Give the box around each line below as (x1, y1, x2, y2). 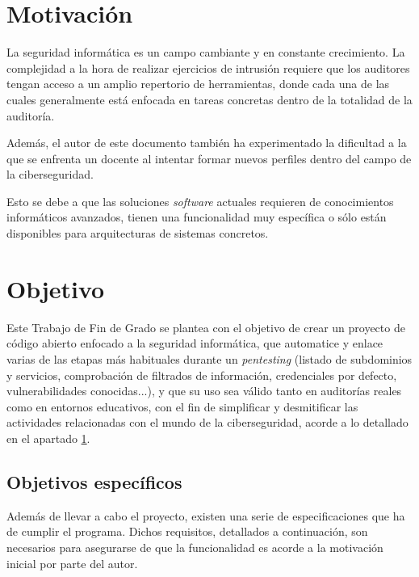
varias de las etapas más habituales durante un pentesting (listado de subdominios (6, 350, 413, 367)
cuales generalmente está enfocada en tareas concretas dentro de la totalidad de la (6, 91, 413, 107)
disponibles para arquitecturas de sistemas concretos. (6, 225, 269, 242)
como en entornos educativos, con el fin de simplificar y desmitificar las (6, 398, 358, 415)
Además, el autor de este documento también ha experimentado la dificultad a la (6, 134, 407, 151)
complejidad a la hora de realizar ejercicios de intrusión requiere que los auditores (6, 59, 410, 76)
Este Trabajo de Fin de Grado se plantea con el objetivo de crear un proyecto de (6, 318, 405, 335)
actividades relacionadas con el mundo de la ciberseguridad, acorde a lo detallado (6, 414, 409, 431)
